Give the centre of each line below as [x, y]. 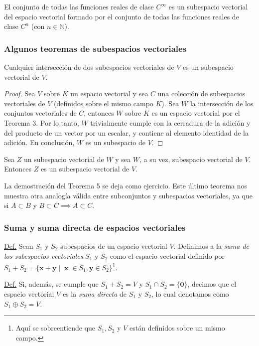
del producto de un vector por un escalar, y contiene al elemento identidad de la [127, 132]
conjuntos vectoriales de [40, 113]
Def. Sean [19, 246]
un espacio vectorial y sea [109, 93]
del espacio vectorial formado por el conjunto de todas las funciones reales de [122, 16]
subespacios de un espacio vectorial [114, 246]
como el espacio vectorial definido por [167, 256]
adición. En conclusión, [39, 142]
